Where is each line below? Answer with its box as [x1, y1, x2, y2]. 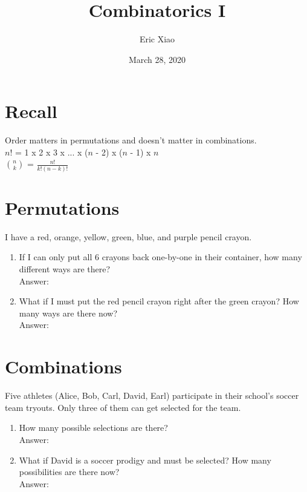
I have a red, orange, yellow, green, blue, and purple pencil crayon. [5, 230, 252, 243]
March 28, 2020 [128, 53, 186, 65]
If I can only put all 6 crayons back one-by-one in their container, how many [19, 251, 302, 263]
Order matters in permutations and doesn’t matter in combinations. [5, 134, 257, 146]
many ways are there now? [19, 306, 118, 319]
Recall [5, 99, 57, 123]
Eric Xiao [139, 33, 175, 45]
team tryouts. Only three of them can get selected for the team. [5, 401, 241, 413]
